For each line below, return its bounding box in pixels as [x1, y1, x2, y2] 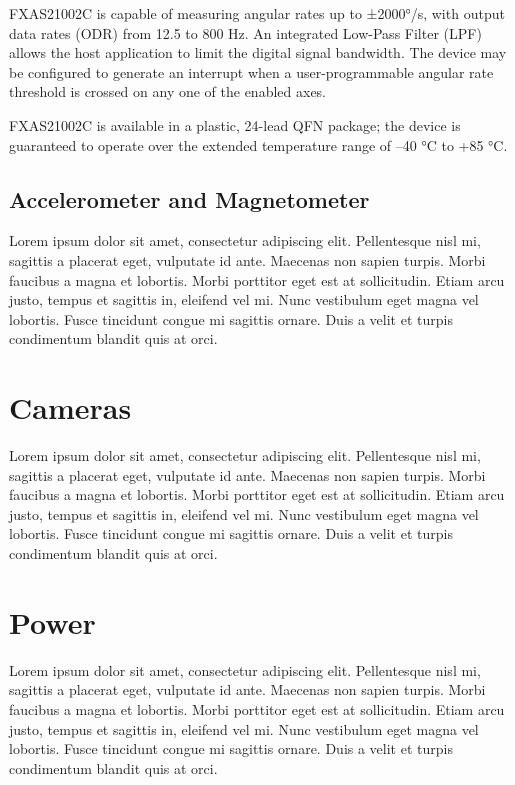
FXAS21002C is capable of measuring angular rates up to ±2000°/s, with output [9, 3, 505, 23]
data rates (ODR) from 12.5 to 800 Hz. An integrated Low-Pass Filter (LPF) [9, 22, 482, 43]
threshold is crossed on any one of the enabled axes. [9, 81, 327, 102]
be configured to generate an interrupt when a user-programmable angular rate [9, 61, 494, 82]
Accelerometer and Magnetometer [9, 183, 370, 214]
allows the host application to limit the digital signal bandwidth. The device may [9, 42, 507, 63]
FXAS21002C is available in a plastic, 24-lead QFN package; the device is [9, 114, 461, 135]
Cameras [9, 387, 132, 428]
